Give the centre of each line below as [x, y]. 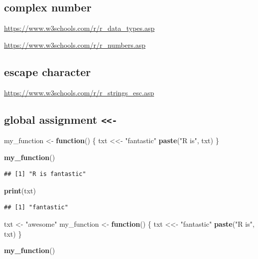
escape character [48, 71]
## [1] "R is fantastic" [45, 174]
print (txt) [20, 190]
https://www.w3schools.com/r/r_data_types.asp [79, 28]
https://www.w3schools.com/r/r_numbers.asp [75, 44]
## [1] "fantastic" [36, 208]
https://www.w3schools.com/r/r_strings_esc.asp [79, 92]
